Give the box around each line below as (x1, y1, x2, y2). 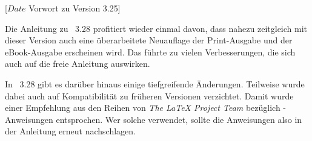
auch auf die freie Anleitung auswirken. (5, 57, 150, 70)
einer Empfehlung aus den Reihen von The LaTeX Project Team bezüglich (5, 101, 280, 114)
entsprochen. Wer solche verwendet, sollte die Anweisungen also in (56, 113, 302, 125)
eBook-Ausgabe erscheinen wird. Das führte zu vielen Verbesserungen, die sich (5, 45, 296, 58)
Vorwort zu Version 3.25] (28, 2, 121, 14)
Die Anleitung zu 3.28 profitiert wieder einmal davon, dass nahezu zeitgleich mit (5, 22, 308, 34)
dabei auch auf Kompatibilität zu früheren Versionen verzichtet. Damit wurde (5, 89, 294, 102)
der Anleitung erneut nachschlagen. (5, 125, 136, 137)
